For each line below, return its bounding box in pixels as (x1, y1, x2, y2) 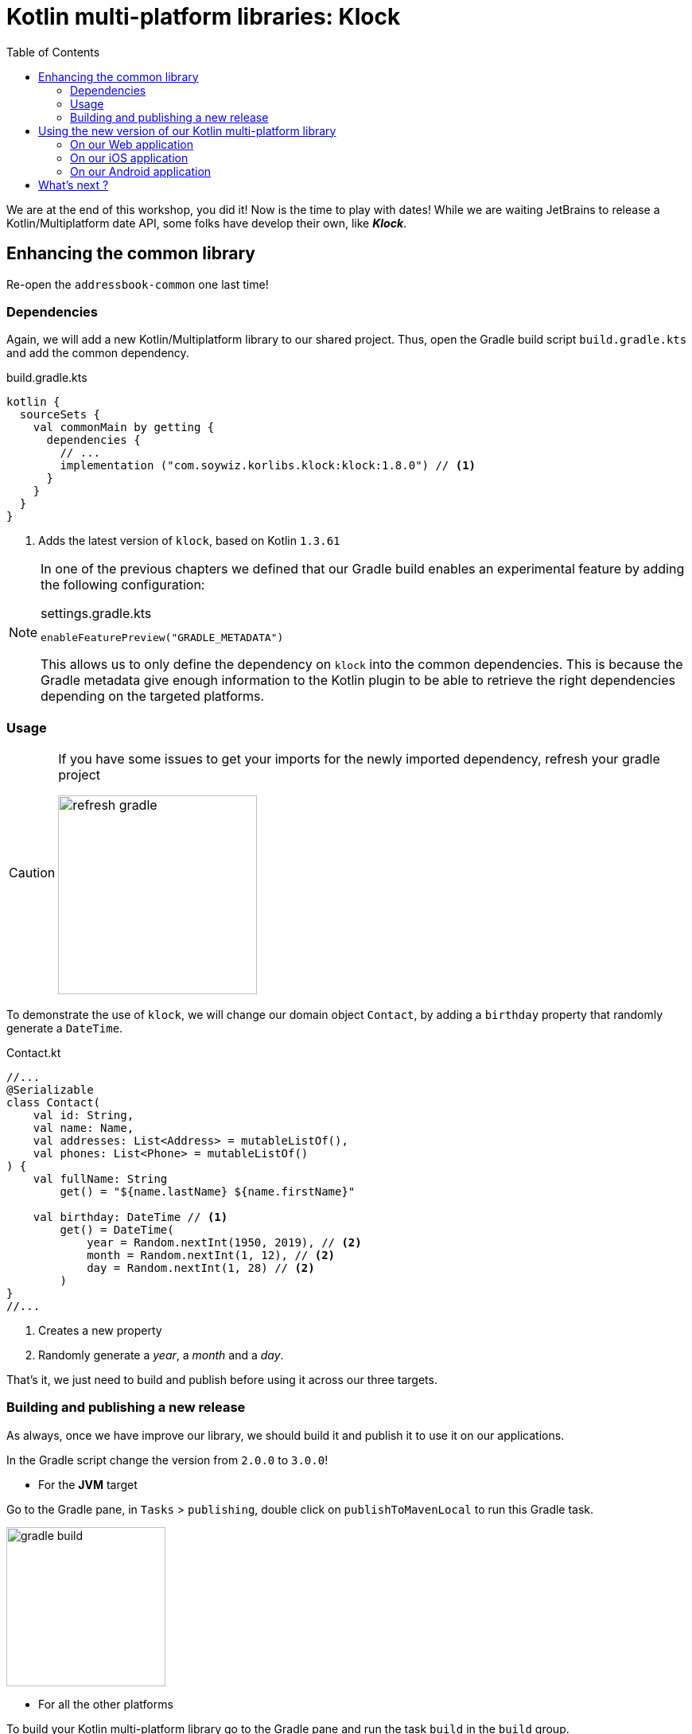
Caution (9, 865, 56, 881)
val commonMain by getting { (33, 421, 215, 434)
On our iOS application (70, 150, 189, 165)
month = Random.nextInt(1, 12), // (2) (87, 1249, 336, 1262)
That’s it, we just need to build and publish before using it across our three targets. (6, 1373, 437, 1387)
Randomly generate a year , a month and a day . (38, 1348, 284, 1363)
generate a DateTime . (6, 1021, 123, 1036)
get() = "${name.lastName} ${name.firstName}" (60, 1185, 356, 1199)
